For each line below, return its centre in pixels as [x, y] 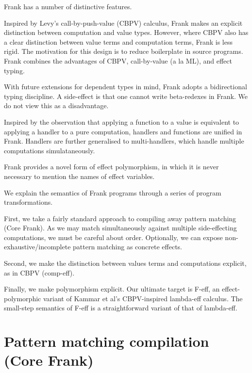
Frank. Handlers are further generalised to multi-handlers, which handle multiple [124, 141]
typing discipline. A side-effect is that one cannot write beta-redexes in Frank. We [126, 96]
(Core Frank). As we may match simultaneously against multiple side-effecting [120, 228]
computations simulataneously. [50, 150]
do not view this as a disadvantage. [56, 105]
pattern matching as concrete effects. [127, 247]
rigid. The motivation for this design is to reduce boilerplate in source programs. [124, 51]
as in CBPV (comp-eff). [39, 272]
